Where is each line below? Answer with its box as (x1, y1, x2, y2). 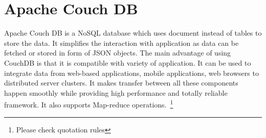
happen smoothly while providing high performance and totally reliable (4, 87, 228, 98)
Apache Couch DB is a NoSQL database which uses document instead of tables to (4, 27, 262, 38)
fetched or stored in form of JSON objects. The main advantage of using (4, 47, 231, 58)
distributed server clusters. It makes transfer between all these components (4, 77, 238, 88)
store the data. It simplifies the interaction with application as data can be (4, 37, 239, 48)
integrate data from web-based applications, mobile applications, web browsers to (4, 67, 259, 78)
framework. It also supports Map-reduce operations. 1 (4, 98, 173, 109)
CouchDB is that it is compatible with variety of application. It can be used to (4, 57, 251, 68)
